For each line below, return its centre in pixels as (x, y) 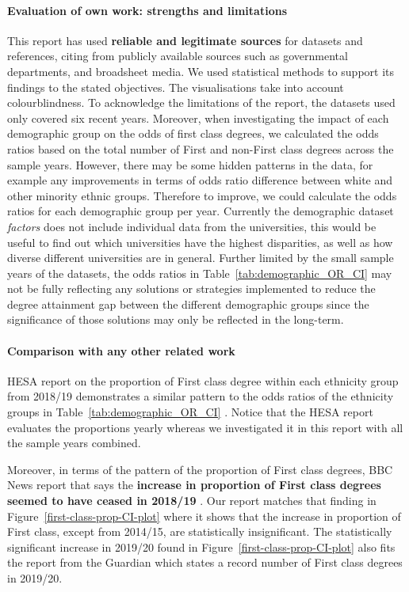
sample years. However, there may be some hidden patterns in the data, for (190, 164)
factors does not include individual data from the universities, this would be (192, 226)
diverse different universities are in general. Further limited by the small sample (201, 258)
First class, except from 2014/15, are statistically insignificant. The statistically (200, 531)
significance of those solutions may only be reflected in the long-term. (176, 319)
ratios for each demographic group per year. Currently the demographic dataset (201, 211)
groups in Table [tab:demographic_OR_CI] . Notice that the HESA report (190, 412)
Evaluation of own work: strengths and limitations (147, 10)
